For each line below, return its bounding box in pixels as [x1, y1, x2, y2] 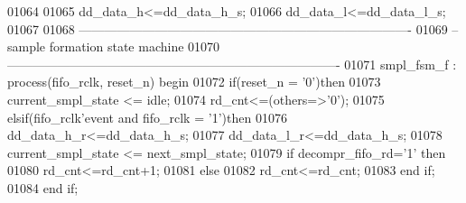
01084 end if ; [7, 178, 79, 197]
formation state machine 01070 [49, 37, 220, 56]
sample [7, 37, 46, 56]
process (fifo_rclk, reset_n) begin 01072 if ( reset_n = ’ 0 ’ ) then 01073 [7, 72, 381, 91]
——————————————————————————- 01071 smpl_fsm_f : [7, 54, 457, 73]
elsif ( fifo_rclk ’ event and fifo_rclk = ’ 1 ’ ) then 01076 [7, 107, 287, 126]
